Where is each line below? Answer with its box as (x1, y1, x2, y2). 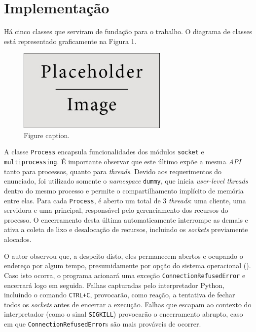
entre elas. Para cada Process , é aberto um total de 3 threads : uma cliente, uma (4, 195, 246, 205)
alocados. (4, 234, 32, 244)
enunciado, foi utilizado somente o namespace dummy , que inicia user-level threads (4, 176, 248, 186)
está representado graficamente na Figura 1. (4, 36, 137, 46)
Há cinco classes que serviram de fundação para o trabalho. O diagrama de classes (4, 26, 253, 37)
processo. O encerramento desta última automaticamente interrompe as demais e (4, 214, 248, 225)
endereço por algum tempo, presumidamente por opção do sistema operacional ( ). (4, 260, 251, 271)
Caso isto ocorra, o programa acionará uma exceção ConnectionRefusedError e (4, 270, 246, 280)
